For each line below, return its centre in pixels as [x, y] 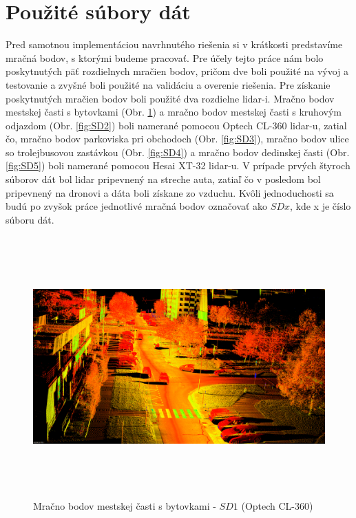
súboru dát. [30, 219]
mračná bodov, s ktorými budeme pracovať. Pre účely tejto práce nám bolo [165, 57]
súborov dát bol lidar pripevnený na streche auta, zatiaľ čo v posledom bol [163, 179]
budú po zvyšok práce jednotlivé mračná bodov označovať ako [137, 206]
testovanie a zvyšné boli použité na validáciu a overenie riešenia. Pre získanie [168, 84]
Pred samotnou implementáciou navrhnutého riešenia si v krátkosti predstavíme [174, 44]
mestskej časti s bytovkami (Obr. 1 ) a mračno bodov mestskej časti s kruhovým [174, 112]
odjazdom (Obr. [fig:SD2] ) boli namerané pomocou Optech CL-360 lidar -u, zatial [176, 125]
